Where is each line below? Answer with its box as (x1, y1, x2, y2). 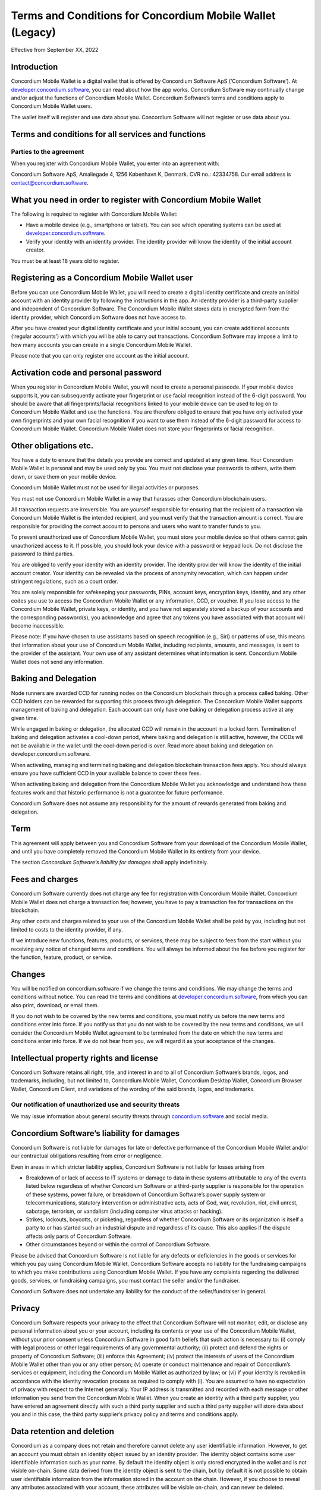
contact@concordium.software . (11, 179, 89, 186)
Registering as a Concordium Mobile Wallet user (11, 273, 193, 283)
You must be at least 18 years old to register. (11, 257, 120, 265)
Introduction (11, 62, 58, 72)
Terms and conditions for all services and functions (11, 129, 206, 139)
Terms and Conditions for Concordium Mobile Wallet (11, 9, 276, 22)
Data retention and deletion (11, 1426, 114, 1436)
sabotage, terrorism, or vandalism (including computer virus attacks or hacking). (26, 1207, 223, 1215)
